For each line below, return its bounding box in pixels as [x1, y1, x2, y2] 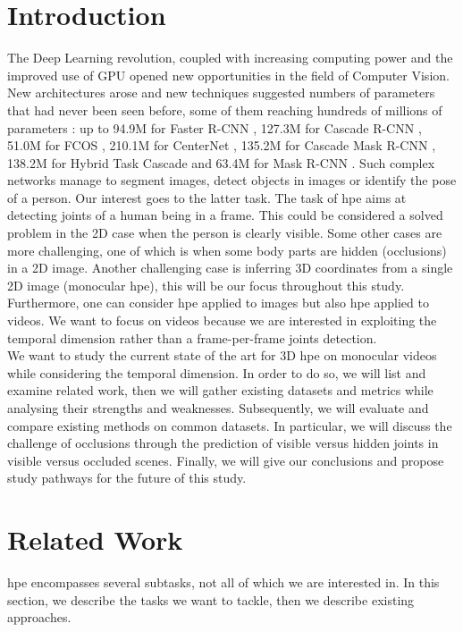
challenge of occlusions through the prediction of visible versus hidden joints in [7, 434, 439, 452]
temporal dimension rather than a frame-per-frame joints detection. [7, 328, 377, 347]
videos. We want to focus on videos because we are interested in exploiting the [7, 311, 437, 330]
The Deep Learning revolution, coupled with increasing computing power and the [7, 48, 453, 67]
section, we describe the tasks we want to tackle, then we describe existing [7, 590, 415, 609]
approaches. [7, 608, 72, 627]
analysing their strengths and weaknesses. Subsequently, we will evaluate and [7, 399, 429, 417]
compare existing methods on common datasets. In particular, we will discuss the [7, 416, 452, 434]
